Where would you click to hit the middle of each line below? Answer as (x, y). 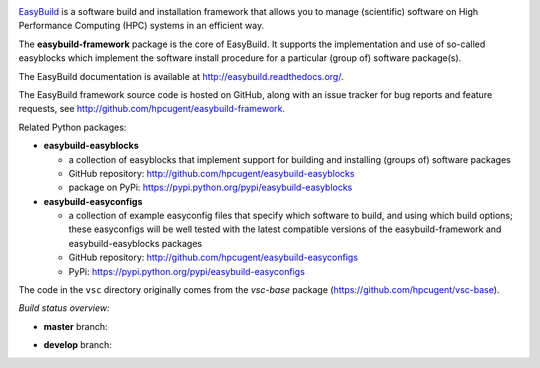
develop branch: (77, 345)
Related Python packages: (72, 127)
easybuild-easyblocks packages (135, 243)
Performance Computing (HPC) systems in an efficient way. (141, 26)
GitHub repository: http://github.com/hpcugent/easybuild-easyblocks (211, 173)
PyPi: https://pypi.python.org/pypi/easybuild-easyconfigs (186, 271)
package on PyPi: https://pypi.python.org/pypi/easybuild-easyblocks (210, 187)
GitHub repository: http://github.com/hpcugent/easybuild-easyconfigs (213, 257)
